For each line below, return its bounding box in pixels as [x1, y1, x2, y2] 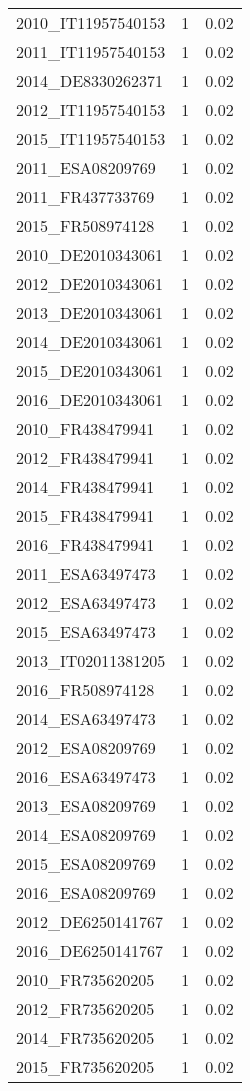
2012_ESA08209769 [16, 736, 156, 759]
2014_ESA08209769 [16, 823, 156, 846]
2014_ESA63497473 [16, 707, 156, 730]
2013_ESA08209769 [16, 794, 156, 817]
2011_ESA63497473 [16, 562, 156, 585]
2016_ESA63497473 [16, 765, 156, 788]
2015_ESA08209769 [16, 852, 156, 875]
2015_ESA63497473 [16, 620, 156, 643]
